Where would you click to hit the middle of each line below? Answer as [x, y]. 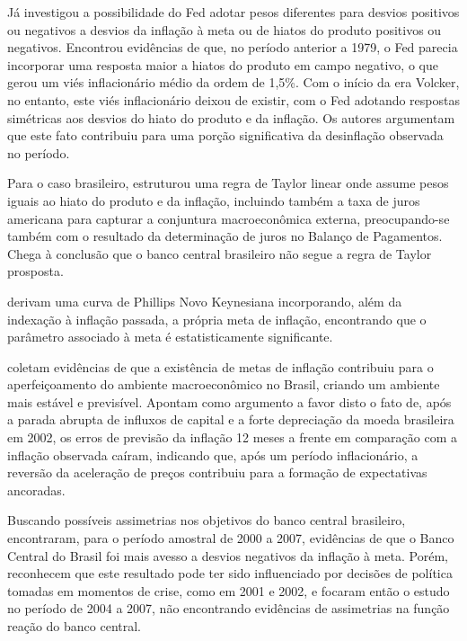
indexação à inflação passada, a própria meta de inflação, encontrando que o [217, 319]
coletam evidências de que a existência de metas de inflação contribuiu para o [220, 366]
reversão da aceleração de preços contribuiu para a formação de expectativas [217, 472]
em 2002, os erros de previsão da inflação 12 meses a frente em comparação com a [232, 437]
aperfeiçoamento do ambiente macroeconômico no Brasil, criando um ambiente [224, 384]
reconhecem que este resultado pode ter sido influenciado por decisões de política [230, 573]
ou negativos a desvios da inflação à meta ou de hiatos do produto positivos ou [225, 29]
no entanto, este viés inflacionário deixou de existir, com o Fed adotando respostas [233, 99]
